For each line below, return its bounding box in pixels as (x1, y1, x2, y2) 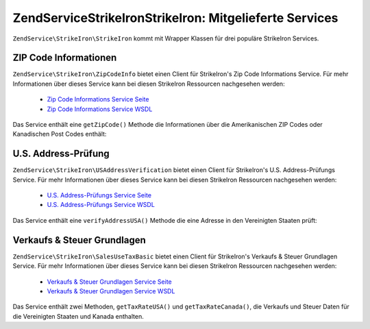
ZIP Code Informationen (12, 52, 117, 64)
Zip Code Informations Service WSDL (47, 105, 153, 113)
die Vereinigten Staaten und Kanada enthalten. (12, 312, 144, 320)
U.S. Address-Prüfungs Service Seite (47, 191, 152, 199)
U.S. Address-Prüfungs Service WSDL (47, 201, 156, 209)
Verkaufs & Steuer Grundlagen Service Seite (47, 278, 172, 286)
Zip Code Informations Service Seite (47, 95, 149, 103)
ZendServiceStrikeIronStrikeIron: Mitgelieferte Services (12, 10, 338, 25)
